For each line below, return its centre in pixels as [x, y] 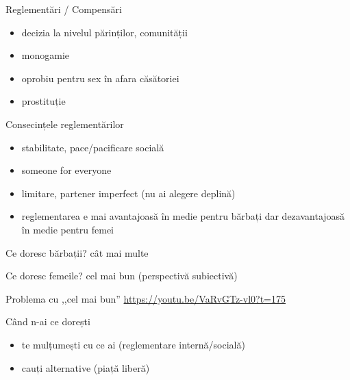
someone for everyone [66, 170]
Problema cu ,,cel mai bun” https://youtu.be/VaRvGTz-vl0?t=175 [146, 298]
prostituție [43, 101]
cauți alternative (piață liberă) [86, 367]
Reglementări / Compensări [64, 9]
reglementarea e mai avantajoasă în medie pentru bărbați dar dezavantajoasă [183, 216]
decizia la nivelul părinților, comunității [104, 32]
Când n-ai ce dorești [48, 321]
